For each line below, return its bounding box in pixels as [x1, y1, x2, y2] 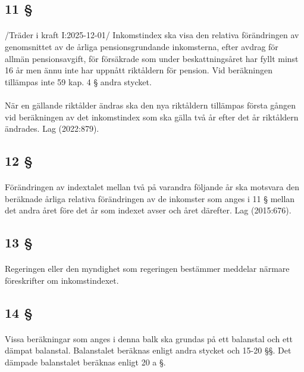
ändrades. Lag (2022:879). [5, 122, 99, 135]
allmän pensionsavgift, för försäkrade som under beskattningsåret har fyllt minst [5, 52, 299, 64]
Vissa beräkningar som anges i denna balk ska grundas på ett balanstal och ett [5, 332, 293, 345]
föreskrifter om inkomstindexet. [5, 274, 119, 286]
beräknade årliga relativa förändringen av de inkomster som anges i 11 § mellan [5, 192, 295, 204]
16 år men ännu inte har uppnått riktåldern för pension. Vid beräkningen [5, 64, 272, 76]
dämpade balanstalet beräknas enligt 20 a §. [5, 356, 166, 368]
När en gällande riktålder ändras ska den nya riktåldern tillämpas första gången [5, 98, 296, 111]
